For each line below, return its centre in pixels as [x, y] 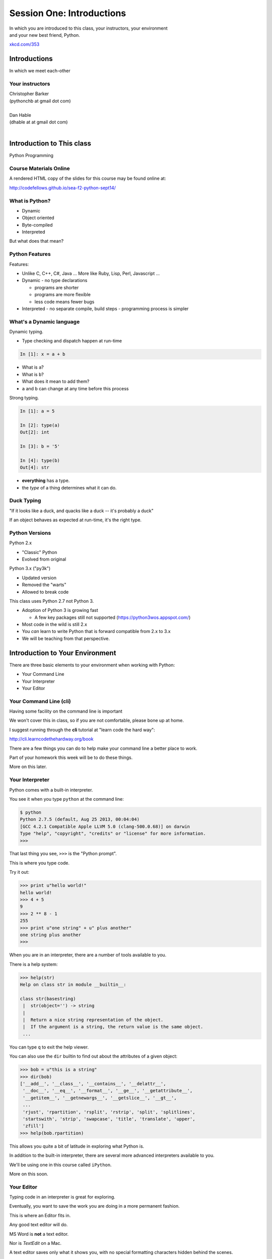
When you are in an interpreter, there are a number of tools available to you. [88, 955]
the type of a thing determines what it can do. [69, 487]
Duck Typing [25, 501]
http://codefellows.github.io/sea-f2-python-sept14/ [62, 188]
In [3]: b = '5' [40, 446]
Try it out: [19, 872]
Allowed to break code [45, 592]
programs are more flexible [62, 295]
